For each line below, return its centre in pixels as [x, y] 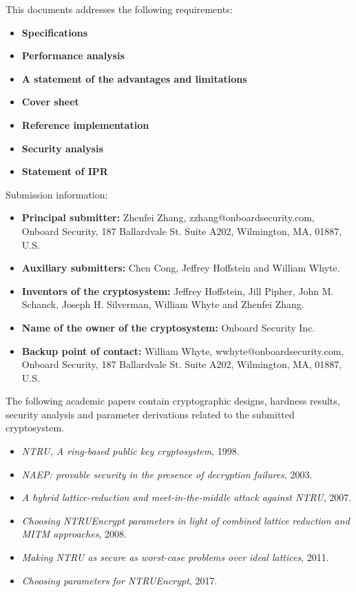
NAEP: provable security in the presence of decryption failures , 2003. [167, 474]
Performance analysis [73, 55]
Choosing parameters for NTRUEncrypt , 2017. [119, 580]
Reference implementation [85, 124]
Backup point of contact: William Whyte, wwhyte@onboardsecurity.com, [183, 350]
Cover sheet [50, 102]
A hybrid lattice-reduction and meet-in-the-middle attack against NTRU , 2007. [187, 497]
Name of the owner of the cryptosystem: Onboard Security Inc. [168, 327]
